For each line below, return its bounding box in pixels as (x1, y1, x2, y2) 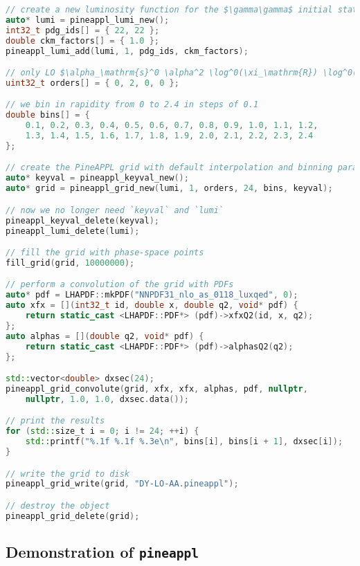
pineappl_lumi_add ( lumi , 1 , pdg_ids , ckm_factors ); (6, 46, 249, 56)
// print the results (6, 416, 105, 426)
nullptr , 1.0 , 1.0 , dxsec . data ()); (25, 394, 189, 404)
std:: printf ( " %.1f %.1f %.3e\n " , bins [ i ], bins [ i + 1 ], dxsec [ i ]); (25, 437, 343, 447)
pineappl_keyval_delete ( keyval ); (6, 215, 159, 226)
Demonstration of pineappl (6, 541, 199, 563)
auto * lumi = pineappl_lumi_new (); (6, 15, 170, 25)
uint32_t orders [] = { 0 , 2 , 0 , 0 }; (6, 77, 179, 88)
